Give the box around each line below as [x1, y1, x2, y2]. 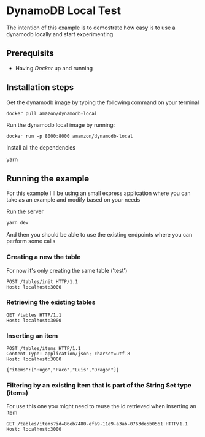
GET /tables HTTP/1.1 [6, 312, 62, 318]
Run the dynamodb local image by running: [6, 121, 115, 129]
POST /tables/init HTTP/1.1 [6, 278, 79, 285]
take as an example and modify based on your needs [6, 196, 141, 203]
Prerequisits [6, 48, 54, 59]
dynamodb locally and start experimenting [6, 30, 114, 37]
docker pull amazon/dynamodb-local [6, 110, 98, 116]
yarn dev [6, 220, 29, 226]
